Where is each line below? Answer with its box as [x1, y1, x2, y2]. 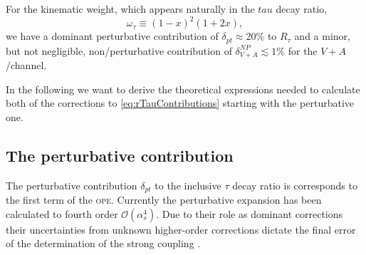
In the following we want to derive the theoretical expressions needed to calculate [6, 81, 360, 96]
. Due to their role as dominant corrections [156, 206, 343, 221]
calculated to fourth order [6, 206, 118, 221]
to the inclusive [155, 177, 221, 192]
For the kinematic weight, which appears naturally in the [6, 1, 255, 16]
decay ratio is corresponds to [232, 177, 357, 192]
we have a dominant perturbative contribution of [6, 28, 219, 43]
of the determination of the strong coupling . [6, 236, 201, 251]
